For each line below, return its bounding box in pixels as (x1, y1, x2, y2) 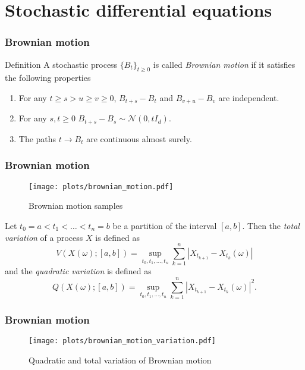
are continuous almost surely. (86, 132, 192, 145)
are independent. (218, 91, 279, 104)
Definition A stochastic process (5, 58, 118, 70)
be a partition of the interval (112, 219, 217, 231)
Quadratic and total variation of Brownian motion (29, 353, 212, 366)
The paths (18, 132, 56, 145)
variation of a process (5, 231, 83, 243)
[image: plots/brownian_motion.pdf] (29, 182, 174, 191)
